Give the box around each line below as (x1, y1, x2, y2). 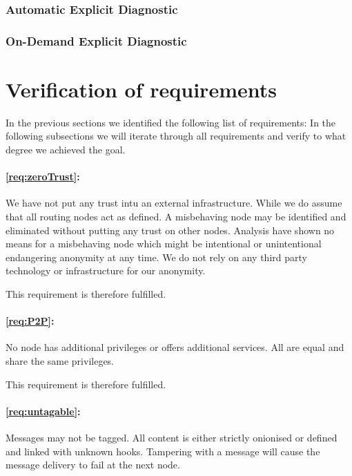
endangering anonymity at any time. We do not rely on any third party (6, 249, 307, 264)
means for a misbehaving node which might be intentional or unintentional (6, 236, 322, 251)
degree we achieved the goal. (6, 142, 126, 156)
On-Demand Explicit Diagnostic (6, 32, 187, 49)
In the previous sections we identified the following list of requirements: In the (6, 115, 336, 129)
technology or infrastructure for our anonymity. (6, 263, 206, 278)
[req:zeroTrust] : (6, 169, 80, 184)
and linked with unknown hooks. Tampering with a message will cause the (6, 444, 320, 458)
